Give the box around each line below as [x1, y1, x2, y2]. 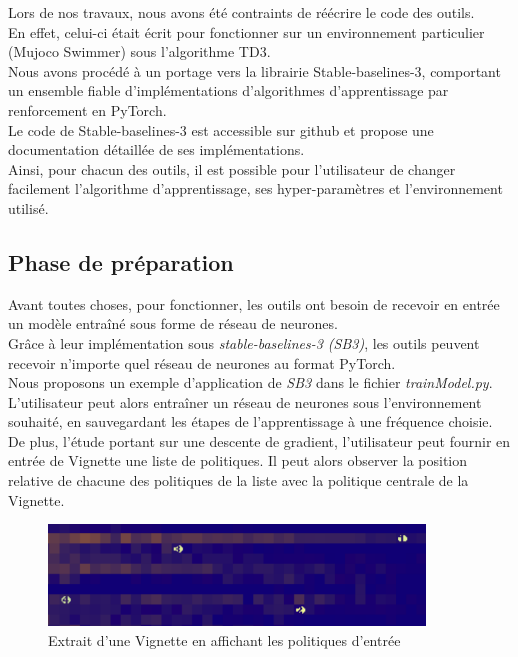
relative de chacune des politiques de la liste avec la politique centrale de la [8, 470, 469, 491]
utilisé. [8, 197, 49, 218]
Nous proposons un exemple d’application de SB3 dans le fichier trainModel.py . [8, 372, 493, 393]
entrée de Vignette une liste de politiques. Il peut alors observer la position [8, 450, 468, 471]
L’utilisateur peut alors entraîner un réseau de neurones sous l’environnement [8, 391, 482, 412]
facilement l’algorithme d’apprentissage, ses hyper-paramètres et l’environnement [8, 178, 503, 199]
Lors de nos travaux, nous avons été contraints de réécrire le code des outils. [8, 2, 475, 22]
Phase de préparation [8, 246, 234, 277]
